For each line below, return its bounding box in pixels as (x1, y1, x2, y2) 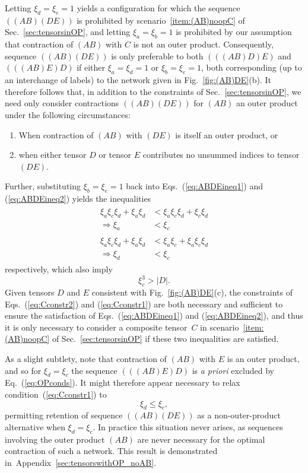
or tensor (99, 148, 132, 161)
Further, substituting (5, 180, 81, 192)
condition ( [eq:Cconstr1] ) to (5, 388, 107, 400)
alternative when (5, 420, 65, 433)
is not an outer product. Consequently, (133, 38, 274, 50)
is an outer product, (227, 352, 300, 364)
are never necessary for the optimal (137, 433, 265, 445)
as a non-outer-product (197, 409, 281, 421)
